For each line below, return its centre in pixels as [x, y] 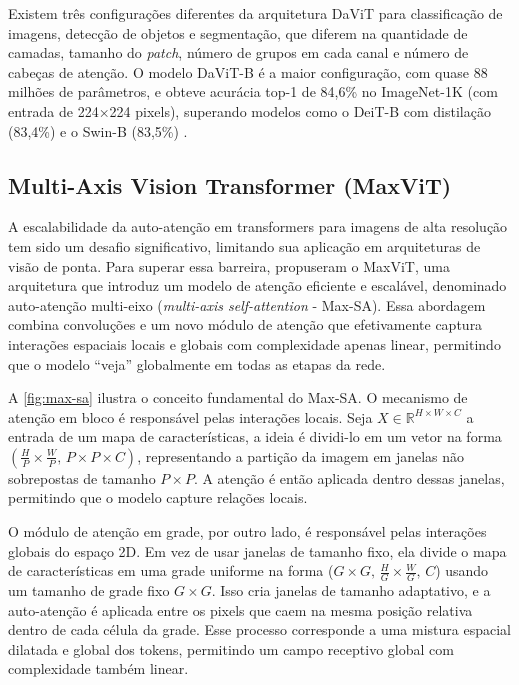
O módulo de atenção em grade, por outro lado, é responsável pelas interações [247, 531]
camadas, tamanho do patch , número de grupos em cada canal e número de [238, 52]
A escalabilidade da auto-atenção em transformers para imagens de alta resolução [258, 226]
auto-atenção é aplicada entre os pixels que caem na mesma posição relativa [240, 609]
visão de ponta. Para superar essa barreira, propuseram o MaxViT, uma [229, 265]
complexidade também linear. [98, 668]
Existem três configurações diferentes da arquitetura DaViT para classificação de [255, 13]
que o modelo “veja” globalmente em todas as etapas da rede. [197, 363]
